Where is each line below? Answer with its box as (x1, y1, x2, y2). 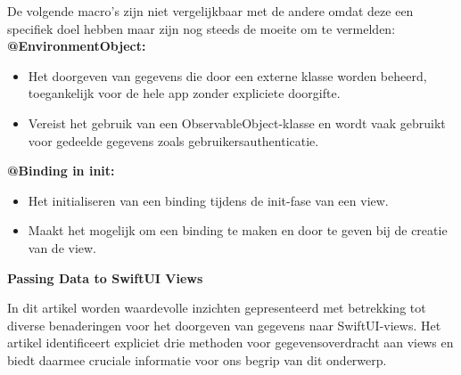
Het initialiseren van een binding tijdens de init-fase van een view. (28, 191, 389, 209)
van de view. (28, 238, 97, 257)
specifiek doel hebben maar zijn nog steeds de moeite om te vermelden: (7, 19, 396, 37)
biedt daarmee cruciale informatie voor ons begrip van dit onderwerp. (7, 350, 387, 369)
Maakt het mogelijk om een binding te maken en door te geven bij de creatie (28, 221, 448, 240)
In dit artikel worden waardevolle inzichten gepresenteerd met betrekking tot (7, 298, 426, 317)
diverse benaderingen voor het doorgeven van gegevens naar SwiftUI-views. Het (7, 315, 441, 334)
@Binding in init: (7, 161, 115, 180)
